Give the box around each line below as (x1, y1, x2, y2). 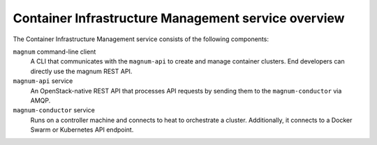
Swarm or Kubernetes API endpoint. (30, 125, 134, 134)
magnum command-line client (13, 47, 96, 56)
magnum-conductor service (13, 106, 96, 114)
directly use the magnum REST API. (30, 67, 133, 75)
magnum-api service (13, 77, 73, 85)
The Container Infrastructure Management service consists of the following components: (13, 35, 269, 43)
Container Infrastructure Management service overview (13, 10, 345, 26)
